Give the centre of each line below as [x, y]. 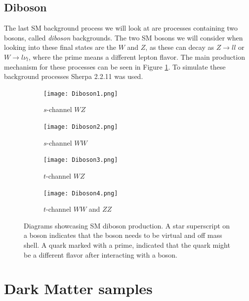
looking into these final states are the [60, 47]
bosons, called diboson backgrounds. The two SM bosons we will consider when [124, 37]
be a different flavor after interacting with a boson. [101, 254]
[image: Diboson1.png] [81, 94]
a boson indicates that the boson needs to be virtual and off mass [123, 235]
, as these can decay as [180, 47]
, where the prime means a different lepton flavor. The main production [137, 56]
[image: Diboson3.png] [81, 160]
